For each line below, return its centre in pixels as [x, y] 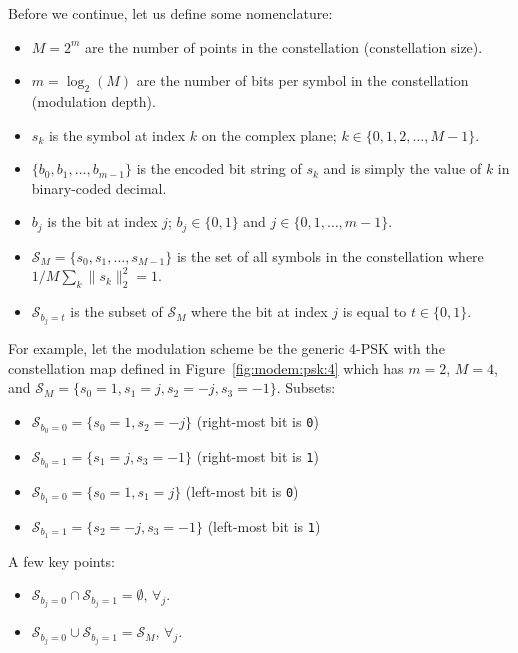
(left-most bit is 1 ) [264, 525]
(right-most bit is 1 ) [257, 455]
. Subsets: [306, 387]
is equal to [374, 311]
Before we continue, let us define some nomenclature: [170, 13]
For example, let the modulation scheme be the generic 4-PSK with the [226, 348]
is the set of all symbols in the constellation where [330, 255]
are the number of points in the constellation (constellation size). [284, 46]
